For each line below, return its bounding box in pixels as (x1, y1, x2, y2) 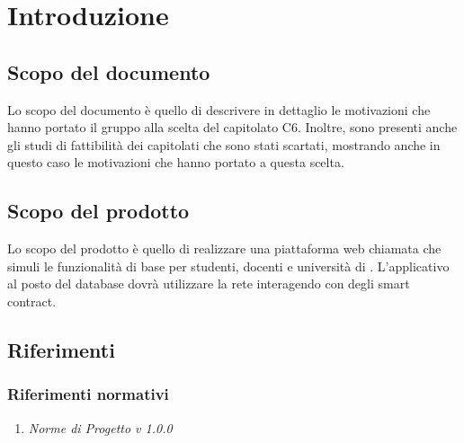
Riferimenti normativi (7, 383, 169, 405)
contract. (7, 291, 57, 310)
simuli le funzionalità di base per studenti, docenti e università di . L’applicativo (7, 256, 450, 275)
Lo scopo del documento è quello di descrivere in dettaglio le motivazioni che (7, 100, 431, 119)
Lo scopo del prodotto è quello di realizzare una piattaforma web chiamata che (7, 239, 442, 258)
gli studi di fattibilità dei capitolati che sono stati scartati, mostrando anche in (7, 135, 441, 154)
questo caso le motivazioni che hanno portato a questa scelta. (7, 153, 344, 172)
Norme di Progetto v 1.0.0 (28, 418, 173, 437)
